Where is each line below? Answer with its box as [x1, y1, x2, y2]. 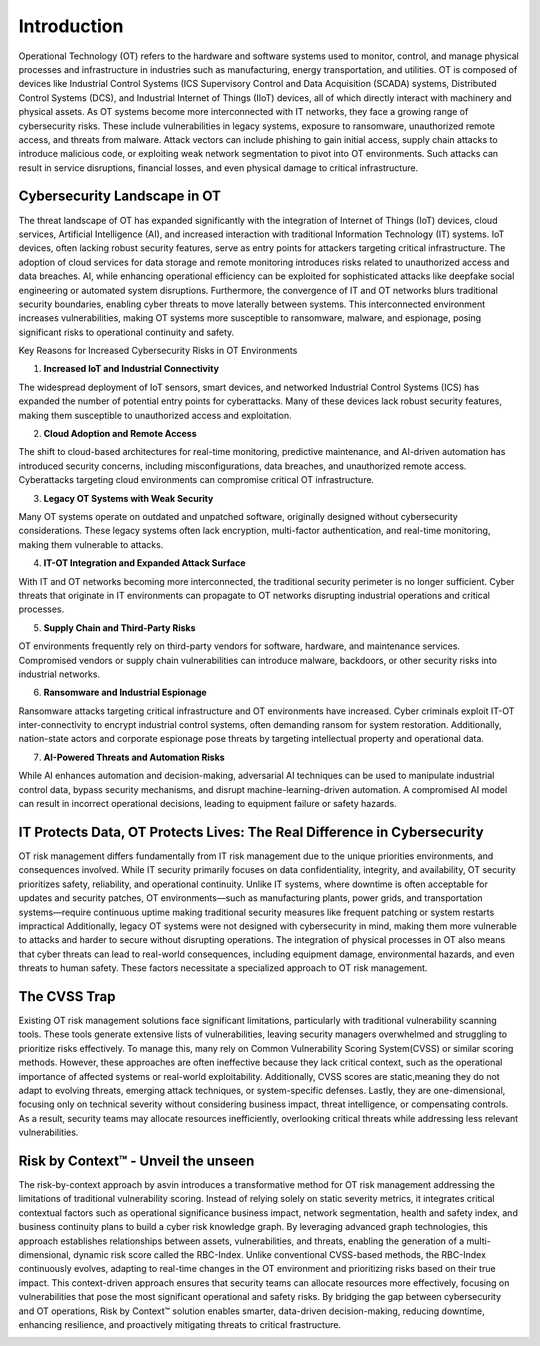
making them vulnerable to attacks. [18, 538, 164, 550]
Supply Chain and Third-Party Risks [43, 621, 196, 634]
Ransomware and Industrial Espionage [43, 686, 207, 699]
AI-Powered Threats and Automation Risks [43, 751, 225, 763]
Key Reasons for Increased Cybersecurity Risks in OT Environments [18, 345, 298, 357]
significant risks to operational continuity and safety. [18, 326, 235, 338]
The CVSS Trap [18, 988, 116, 1005]
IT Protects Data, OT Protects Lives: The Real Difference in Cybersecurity [18, 823, 484, 840]
